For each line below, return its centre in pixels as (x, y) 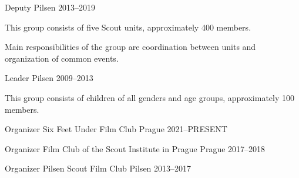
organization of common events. (62, 58)
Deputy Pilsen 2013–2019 (50, 7)
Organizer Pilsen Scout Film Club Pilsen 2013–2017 (98, 168)
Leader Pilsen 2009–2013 (49, 78)
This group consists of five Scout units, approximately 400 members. (128, 27)
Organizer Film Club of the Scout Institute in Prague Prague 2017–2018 (135, 148)
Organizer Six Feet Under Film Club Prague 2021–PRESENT (116, 129)
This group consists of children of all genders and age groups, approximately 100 (150, 97)
